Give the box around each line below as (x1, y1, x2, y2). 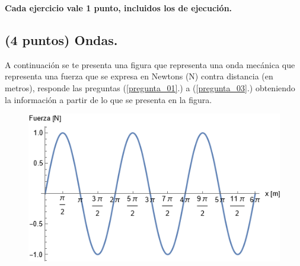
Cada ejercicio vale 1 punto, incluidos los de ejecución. (5, 2, 232, 14)
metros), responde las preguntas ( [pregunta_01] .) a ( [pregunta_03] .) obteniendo (5, 81, 295, 94)
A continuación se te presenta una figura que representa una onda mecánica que (5, 58, 295, 70)
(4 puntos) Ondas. (5, 30, 118, 49)
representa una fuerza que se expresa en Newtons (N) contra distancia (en (5, 70, 273, 82)
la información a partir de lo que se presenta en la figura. (5, 93, 212, 105)
